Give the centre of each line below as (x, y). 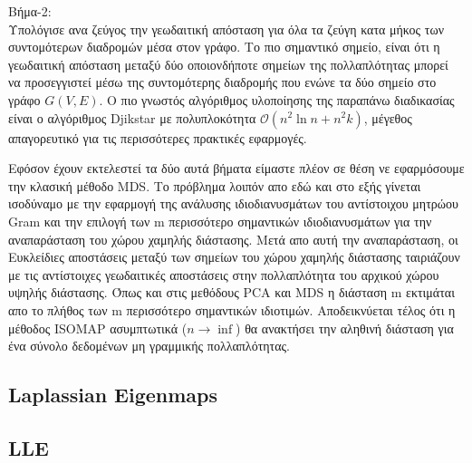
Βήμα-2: (30, 11)
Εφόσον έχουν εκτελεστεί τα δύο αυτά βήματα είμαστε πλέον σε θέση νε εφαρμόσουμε (236, 168)
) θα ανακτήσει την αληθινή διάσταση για (345, 328)
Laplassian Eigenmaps (113, 395)
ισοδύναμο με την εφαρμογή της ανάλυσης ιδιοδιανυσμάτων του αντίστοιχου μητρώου (233, 203)
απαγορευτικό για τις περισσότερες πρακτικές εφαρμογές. (158, 137)
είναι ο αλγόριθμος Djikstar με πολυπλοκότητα (132, 117)
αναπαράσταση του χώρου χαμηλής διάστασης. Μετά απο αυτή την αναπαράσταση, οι (233, 239)
